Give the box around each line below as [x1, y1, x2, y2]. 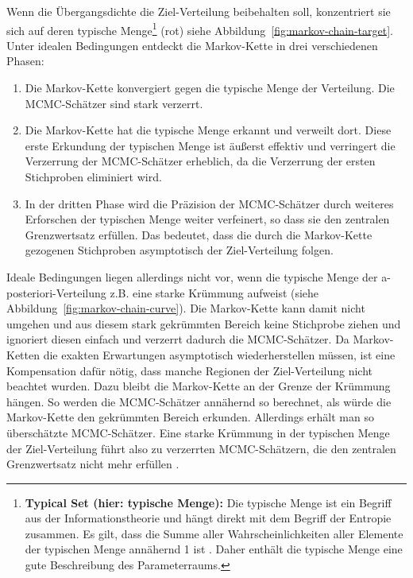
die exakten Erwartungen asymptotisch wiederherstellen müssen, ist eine [43, 346, 396, 363]
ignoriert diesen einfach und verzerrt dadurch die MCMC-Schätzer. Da [6, 331, 349, 347]
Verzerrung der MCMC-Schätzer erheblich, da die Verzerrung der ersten [25, 153, 376, 169]
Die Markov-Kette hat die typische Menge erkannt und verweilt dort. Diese [25, 122, 392, 138]
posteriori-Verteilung [6, 284, 106, 301]
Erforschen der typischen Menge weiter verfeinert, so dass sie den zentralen [25, 211, 390, 227]
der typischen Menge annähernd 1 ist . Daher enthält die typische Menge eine [25, 541, 403, 557]
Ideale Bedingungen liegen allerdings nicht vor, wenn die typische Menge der [6, 268, 378, 285]
